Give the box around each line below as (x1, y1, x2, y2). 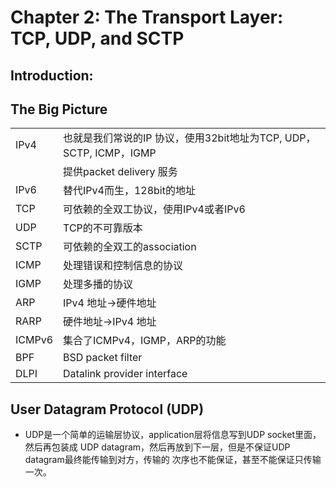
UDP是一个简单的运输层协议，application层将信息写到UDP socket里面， (24, 429, 322, 441)
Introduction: (10, 67, 94, 84)
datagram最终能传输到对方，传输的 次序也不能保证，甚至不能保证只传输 (24, 454, 322, 466)
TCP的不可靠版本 (63, 221, 143, 235)
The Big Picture (10, 101, 108, 118)
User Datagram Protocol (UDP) (10, 401, 205, 418)
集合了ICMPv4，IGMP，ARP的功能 (63, 334, 227, 348)
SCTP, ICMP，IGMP (63, 146, 157, 160)
